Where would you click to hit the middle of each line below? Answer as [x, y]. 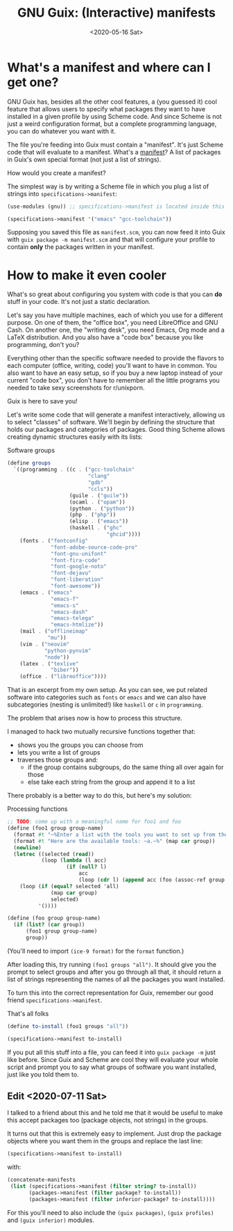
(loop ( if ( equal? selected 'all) [69, 886]
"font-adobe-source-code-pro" [94, 547]
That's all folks [28, 1013]
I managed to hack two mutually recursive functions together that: [102, 732]
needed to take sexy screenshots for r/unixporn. [76, 388]
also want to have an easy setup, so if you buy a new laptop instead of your [115, 373]
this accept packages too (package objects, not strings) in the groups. [107, 1120]
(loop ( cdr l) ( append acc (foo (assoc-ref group [152, 880]
